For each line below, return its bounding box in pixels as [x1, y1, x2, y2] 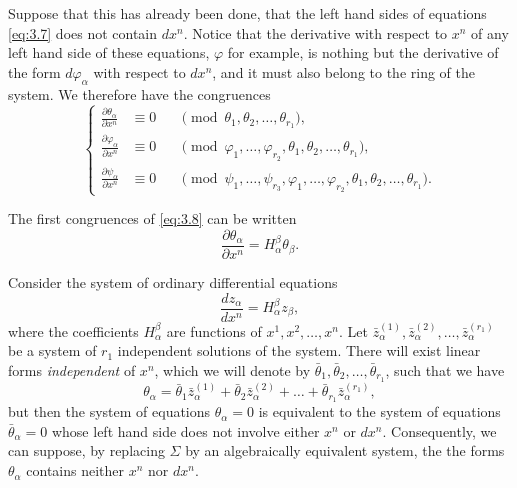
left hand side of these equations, [8, 42, 210, 63]
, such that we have [385, 359, 505, 380]
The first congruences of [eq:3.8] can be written [8, 208, 297, 229]
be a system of [8, 340, 97, 361]
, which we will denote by [154, 359, 311, 380]
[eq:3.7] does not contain [8, 22, 158, 43]
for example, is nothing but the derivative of [227, 42, 499, 63]
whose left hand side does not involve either [51, 420, 320, 441]
